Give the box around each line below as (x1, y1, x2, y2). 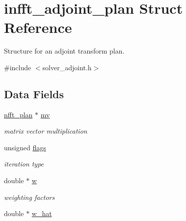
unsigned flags (4, 142, 46, 152)
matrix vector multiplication (4, 126, 87, 136)
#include (4, 62, 31, 72)
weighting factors (4, 192, 55, 202)
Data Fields (4, 86, 64, 101)
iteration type (4, 159, 44, 169)
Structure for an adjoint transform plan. (4, 46, 125, 56)
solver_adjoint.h (42, 62, 92, 72)
